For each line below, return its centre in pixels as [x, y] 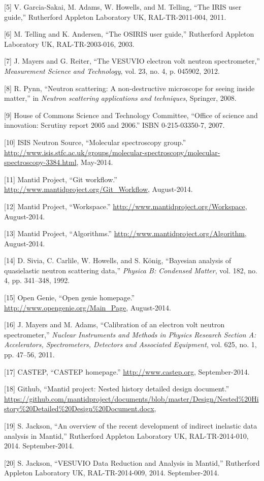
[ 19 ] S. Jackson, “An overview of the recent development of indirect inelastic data [131, 426]
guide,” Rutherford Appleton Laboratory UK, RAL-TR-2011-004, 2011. [115, 17]
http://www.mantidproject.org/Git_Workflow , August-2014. [98, 189]
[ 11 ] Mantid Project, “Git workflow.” [61, 179]
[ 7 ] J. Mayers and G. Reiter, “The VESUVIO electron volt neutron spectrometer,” [132, 61]
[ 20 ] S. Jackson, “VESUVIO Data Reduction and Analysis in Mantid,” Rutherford [132, 462]
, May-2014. [95, 162]
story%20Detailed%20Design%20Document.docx [79, 408]
